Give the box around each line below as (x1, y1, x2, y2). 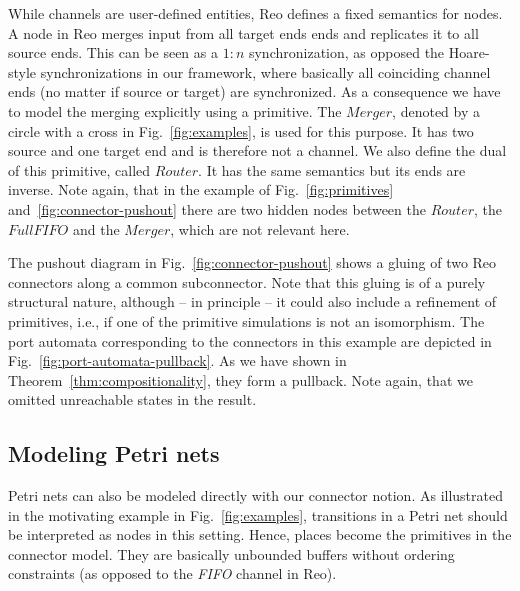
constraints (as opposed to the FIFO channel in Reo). (8, 563, 337, 584)
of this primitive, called (8, 159, 151, 180)
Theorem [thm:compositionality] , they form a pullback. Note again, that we (8, 369, 473, 390)
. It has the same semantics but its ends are (198, 159, 466, 180)
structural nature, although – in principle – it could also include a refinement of (8, 291, 497, 312)
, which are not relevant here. (170, 218, 350, 239)
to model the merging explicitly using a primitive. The (8, 100, 342, 121)
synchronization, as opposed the (248, 42, 445, 63)
